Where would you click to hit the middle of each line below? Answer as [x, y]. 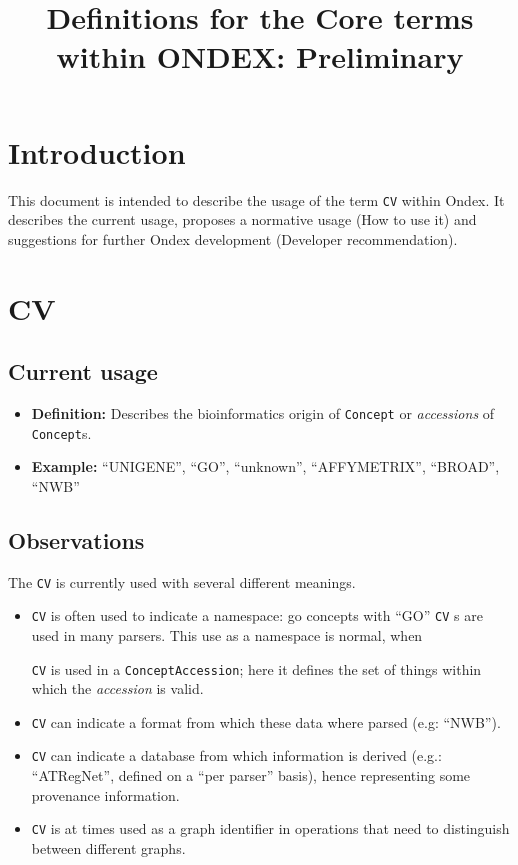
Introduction [97, 151]
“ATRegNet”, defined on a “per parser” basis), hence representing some [251, 775]
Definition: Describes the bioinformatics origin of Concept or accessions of [263, 412]
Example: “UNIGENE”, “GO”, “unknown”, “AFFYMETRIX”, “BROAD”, [265, 466]
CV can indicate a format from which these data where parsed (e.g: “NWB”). [266, 721]
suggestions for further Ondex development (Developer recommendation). [233, 238]
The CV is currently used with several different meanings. [182, 581]
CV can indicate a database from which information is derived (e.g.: [236, 755]
